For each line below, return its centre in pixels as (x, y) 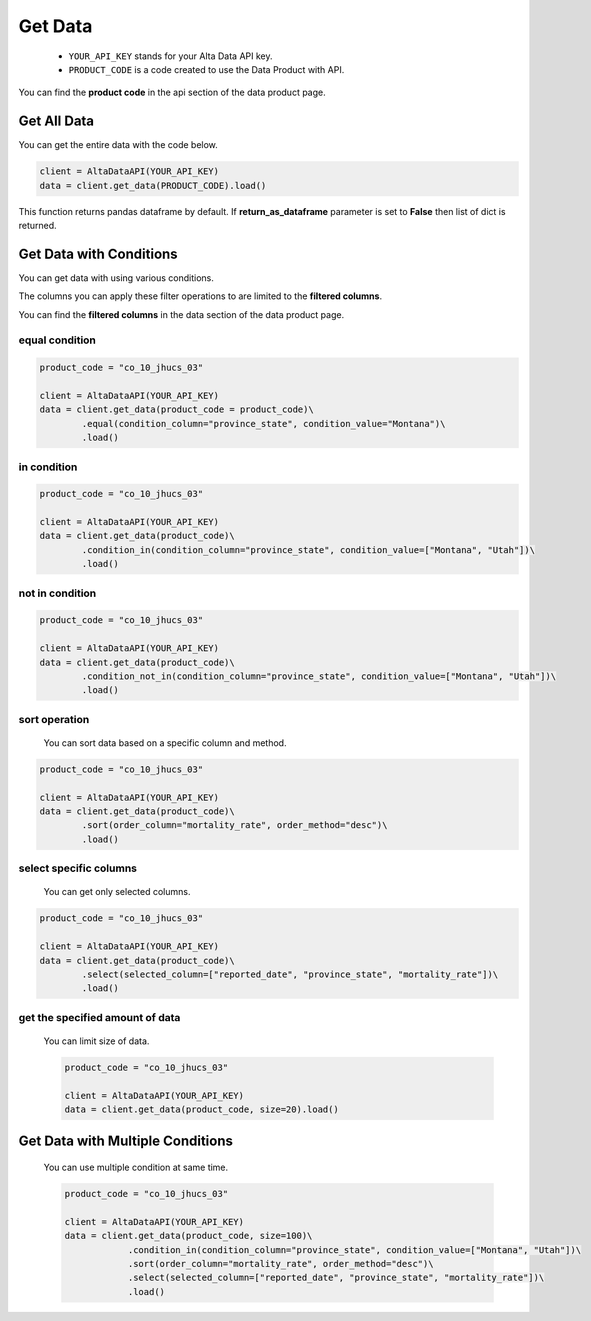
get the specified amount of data (99, 1017)
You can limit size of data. (96, 1041)
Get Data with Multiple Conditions (126, 1141)
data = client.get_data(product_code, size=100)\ (188, 1236)
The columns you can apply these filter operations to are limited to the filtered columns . (200, 296)
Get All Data (56, 121)
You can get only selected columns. (117, 892)
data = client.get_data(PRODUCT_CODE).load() (153, 185)
